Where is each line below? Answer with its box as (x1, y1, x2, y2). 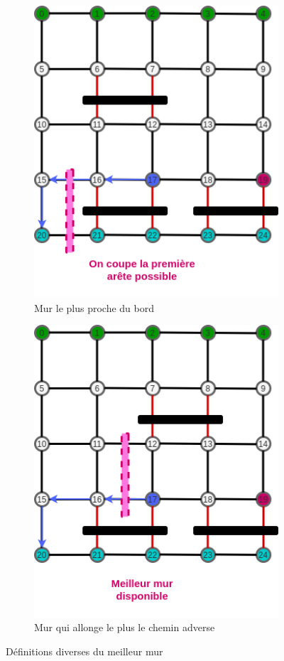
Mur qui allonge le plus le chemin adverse (34, 620, 215, 635)
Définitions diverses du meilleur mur (6, 643, 163, 658)
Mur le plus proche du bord (34, 300, 155, 315)
